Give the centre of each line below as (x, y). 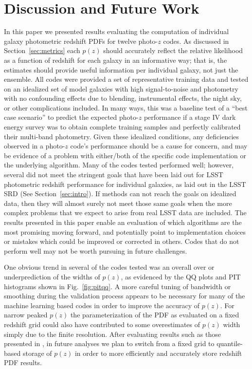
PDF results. (23, 362)
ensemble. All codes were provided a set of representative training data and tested (126, 79)
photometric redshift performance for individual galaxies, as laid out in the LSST (125, 184)
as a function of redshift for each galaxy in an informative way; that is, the (116, 60)
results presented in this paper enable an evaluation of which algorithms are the (123, 222)
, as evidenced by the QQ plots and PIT (181, 276)
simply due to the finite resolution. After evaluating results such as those (112, 334)
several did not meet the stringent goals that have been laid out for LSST (114, 175)
